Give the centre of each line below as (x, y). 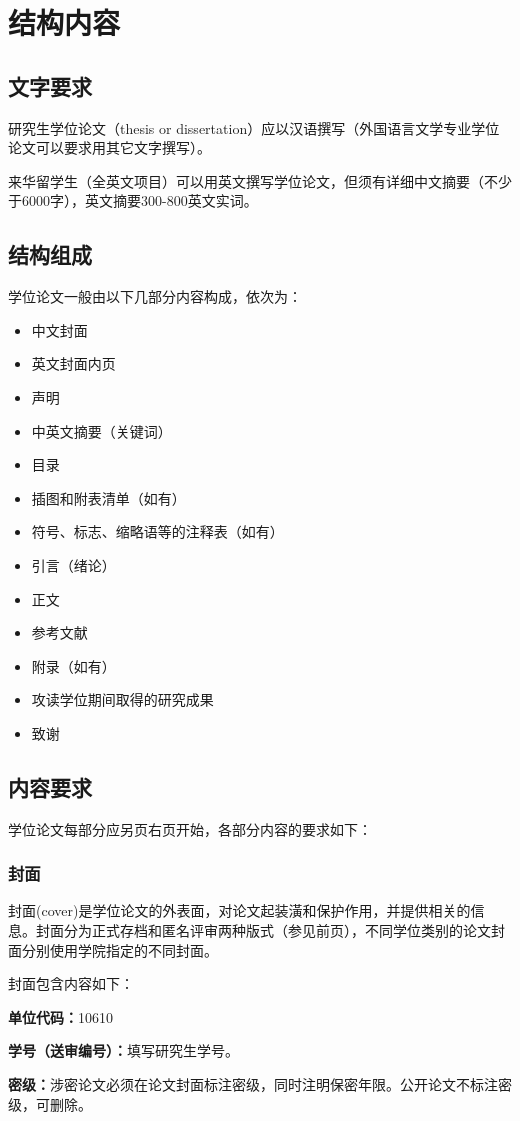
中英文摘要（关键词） (101, 430)
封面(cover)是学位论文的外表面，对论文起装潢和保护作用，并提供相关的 (239, 910)
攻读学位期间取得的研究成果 (122, 699)
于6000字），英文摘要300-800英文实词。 (133, 200)
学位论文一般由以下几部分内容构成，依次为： (155, 296)
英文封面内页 (73, 363)
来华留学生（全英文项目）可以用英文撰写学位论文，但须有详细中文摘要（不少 (260, 180)
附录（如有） (73, 665)
